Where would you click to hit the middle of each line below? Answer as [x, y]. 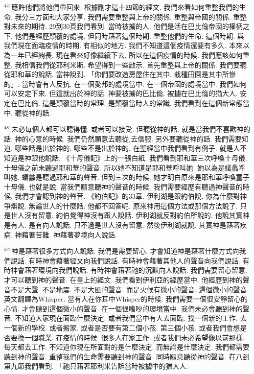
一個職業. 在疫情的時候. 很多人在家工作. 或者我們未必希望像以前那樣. [134, 337]
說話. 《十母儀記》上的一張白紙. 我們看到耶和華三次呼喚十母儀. [146, 157]
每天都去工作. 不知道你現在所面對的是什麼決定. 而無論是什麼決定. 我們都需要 [127, 347]
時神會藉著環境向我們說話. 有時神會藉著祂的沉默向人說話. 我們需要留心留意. [126, 270]
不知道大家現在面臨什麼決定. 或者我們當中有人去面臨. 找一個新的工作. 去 [131, 318]
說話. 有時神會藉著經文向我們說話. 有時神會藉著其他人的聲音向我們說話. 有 [130, 260]
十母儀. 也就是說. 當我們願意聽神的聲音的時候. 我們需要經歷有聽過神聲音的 [123, 186]
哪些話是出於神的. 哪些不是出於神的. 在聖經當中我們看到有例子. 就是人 [127, 148]
